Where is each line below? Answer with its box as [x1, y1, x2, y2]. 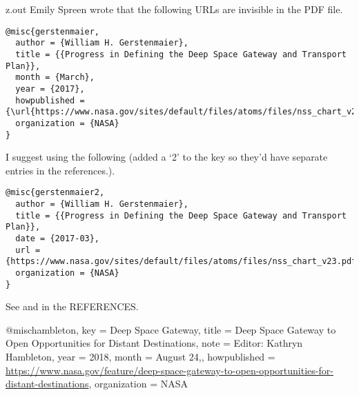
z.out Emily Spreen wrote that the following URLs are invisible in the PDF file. [6, 2, 343, 16]
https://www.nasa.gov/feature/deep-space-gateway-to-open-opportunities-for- [6, 363, 333, 377]
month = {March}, [15, 72, 95, 83]
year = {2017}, [15, 83, 85, 94]
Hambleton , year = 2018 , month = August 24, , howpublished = [6, 350, 275, 364]
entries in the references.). [6, 163, 115, 177]
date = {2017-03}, [15, 233, 100, 243]
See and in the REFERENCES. [6, 299, 139, 314]
